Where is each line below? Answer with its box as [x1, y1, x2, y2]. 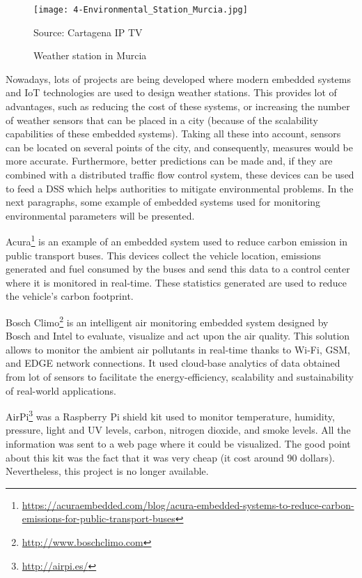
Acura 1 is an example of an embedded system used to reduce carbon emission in [6, 232, 347, 249]
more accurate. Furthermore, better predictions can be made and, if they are [6, 153, 333, 168]
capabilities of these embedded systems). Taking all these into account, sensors [6, 126, 341, 141]
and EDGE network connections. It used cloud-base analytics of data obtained [6, 356, 340, 370]
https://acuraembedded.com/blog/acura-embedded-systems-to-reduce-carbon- [22, 497, 354, 512]
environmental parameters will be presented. [6, 208, 195, 222]
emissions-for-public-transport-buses [22, 511, 175, 526]
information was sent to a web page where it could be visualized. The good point [6, 436, 351, 451]
